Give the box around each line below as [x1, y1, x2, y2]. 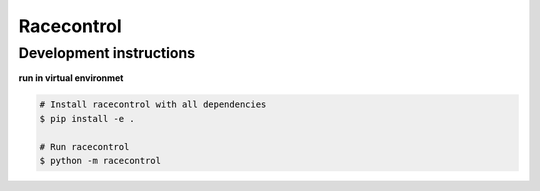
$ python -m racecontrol [39, 155, 162, 166]
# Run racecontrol [39, 141, 130, 152]
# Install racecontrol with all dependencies [39, 99, 267, 110]
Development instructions [18, 44, 196, 62]
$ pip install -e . [39, 113, 135, 124]
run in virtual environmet [18, 72, 124, 84]
